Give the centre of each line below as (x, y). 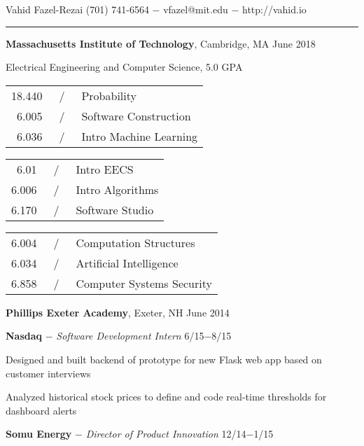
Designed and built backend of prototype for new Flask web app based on (164, 359)
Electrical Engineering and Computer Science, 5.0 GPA (124, 67)
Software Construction (136, 116)
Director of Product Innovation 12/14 (166, 434)
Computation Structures (135, 242)
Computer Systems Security (144, 283)
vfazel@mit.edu (196, 9)
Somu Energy (39, 434)
